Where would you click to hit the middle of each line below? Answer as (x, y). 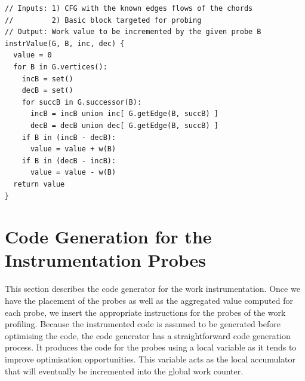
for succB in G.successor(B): (82, 102)
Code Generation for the (108, 237)
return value (39, 184)
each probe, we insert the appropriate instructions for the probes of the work (145, 312)
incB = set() (47, 79)
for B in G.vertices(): (60, 67)
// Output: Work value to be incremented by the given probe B (133, 32)
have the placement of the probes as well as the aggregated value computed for (149, 300)
